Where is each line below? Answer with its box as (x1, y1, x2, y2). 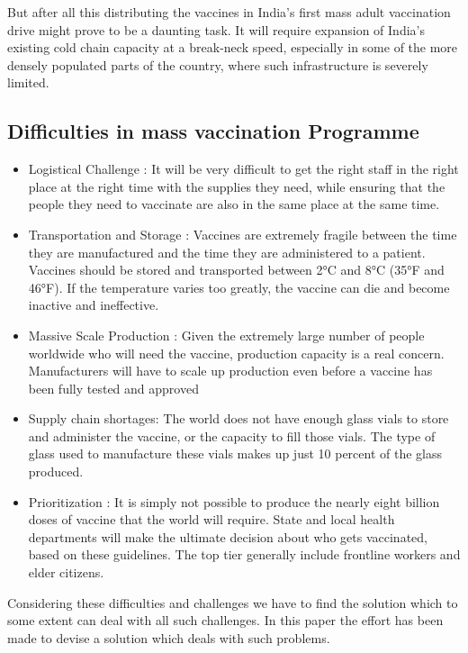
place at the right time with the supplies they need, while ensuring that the (28, 177, 445, 195)
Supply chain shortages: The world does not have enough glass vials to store (28, 409, 449, 428)
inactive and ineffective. (28, 295, 159, 314)
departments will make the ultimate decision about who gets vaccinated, (28, 527, 427, 546)
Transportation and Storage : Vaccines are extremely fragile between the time (28, 224, 457, 243)
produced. (28, 462, 84, 481)
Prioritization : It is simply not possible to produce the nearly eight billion (28, 492, 440, 511)
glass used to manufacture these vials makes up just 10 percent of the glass (28, 444, 443, 463)
